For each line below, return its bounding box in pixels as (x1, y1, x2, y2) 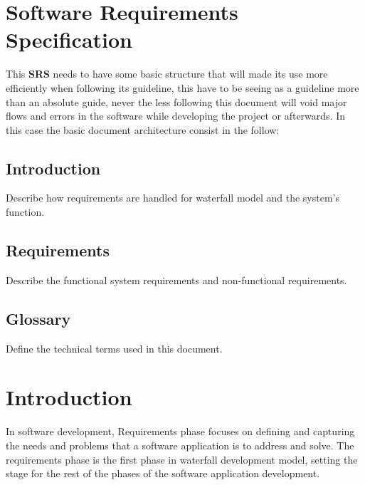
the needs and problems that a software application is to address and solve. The (6, 437, 354, 452)
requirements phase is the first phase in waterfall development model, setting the (6, 452, 358, 466)
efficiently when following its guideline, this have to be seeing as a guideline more (6, 80, 359, 95)
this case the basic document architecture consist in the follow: (6, 122, 280, 137)
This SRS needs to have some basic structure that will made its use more (6, 66, 328, 81)
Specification (6, 25, 132, 54)
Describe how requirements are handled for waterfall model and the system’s (6, 190, 340, 205)
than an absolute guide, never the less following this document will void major (6, 94, 347, 109)
